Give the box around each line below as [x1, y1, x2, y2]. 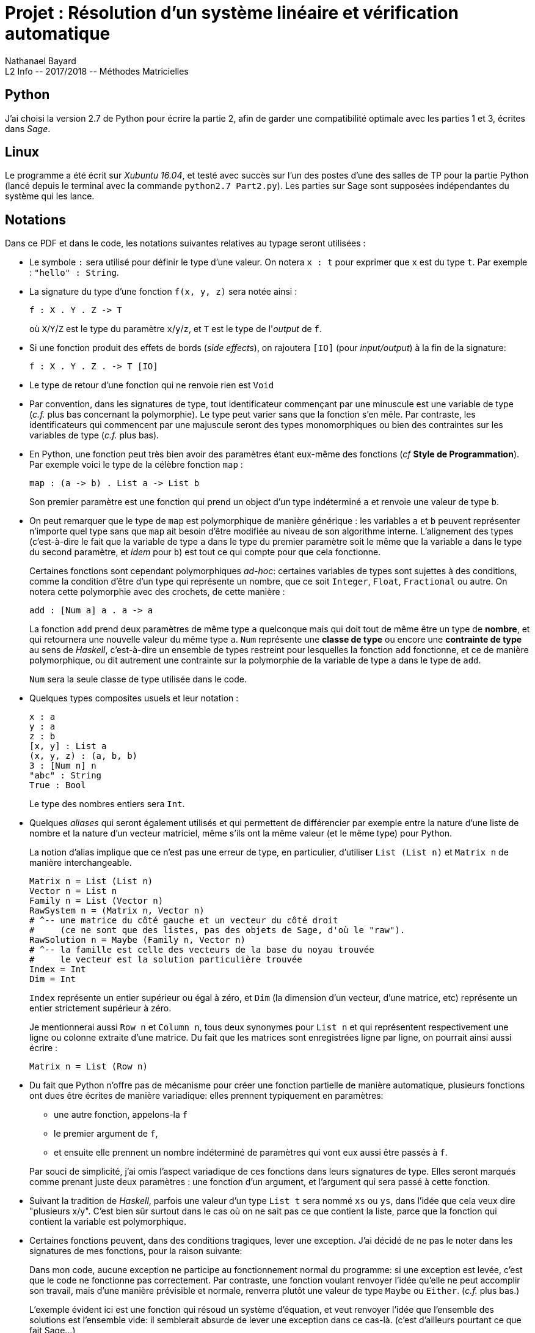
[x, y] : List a [29, 741, 107, 751]
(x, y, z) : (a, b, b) [29, 751, 138, 761]
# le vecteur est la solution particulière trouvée [29, 955, 302, 965]
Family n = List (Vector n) [29, 896, 164, 906]
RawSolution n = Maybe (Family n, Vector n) [29, 935, 246, 945]
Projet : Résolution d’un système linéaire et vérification [5, 2, 459, 23]
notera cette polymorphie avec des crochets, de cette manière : [29, 586, 285, 597]
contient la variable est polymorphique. [29, 1216, 186, 1227]
